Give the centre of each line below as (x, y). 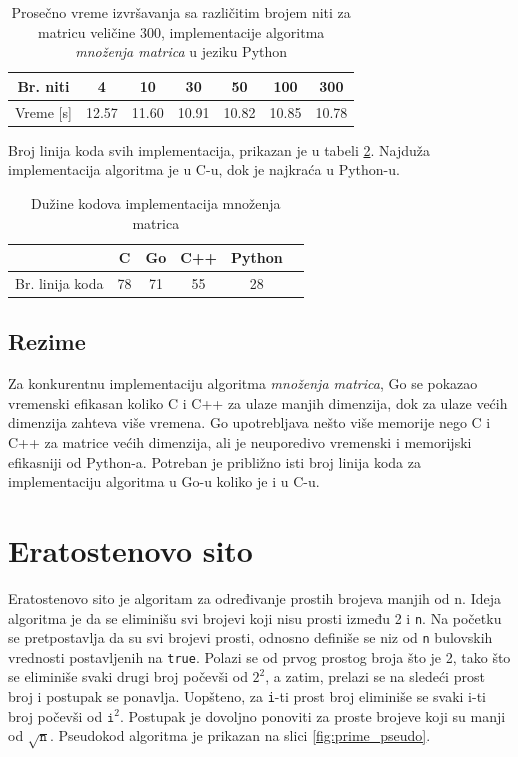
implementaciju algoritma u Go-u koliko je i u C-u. (164, 481)
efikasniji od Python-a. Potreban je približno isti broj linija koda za (214, 461)
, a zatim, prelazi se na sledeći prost (375, 676)
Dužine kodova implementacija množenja (156, 202)
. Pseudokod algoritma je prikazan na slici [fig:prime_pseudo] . (240, 735)
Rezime (47, 341)
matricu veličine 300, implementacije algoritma (181, 31)
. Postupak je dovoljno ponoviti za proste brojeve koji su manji (312, 715)
